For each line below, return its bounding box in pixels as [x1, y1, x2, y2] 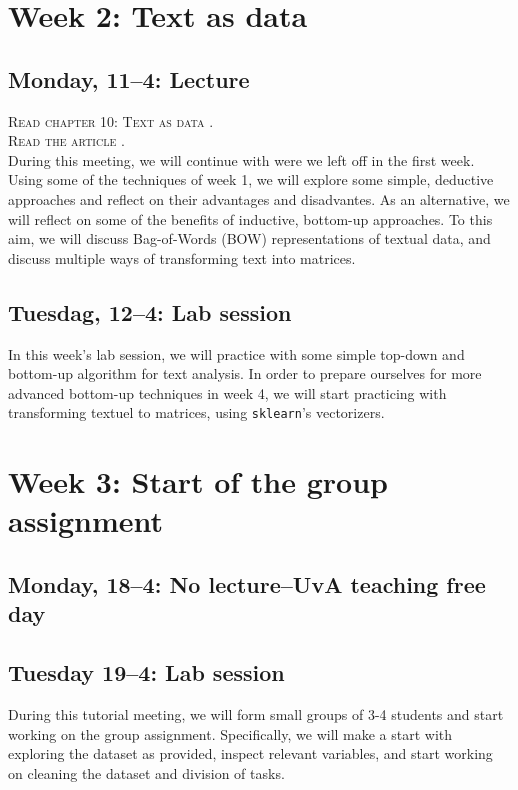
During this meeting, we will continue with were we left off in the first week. [8, 149, 475, 170]
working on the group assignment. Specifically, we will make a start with [8, 723, 453, 744]
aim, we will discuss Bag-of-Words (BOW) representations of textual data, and [8, 228, 491, 249]
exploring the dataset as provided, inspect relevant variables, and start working [8, 743, 493, 764]
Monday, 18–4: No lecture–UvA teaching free [8, 568, 486, 599]
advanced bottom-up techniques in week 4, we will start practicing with [8, 382, 447, 403]
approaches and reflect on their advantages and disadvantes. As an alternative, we [8, 188, 510, 209]
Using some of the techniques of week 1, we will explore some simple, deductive [8, 169, 494, 190]
